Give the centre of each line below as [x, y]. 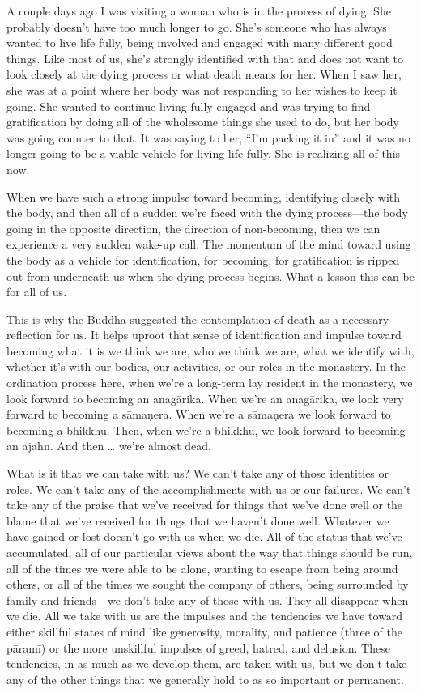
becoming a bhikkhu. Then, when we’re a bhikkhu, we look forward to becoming [206, 429]
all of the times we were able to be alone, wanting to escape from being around [202, 568]
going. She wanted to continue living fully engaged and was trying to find [189, 106]
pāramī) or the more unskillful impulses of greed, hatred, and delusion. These [198, 647]
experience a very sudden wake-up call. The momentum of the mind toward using [209, 244]
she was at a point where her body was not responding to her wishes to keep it [202, 89]
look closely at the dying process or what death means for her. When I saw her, [204, 74]
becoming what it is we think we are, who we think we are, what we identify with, [210, 350]
